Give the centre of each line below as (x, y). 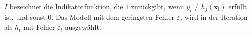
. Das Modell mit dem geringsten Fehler (113, 17)
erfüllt (238, 6)
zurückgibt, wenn (157, 6)
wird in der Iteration (216, 17)
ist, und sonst (25, 17)
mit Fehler (39, 27)
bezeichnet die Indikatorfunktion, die (66, 6)
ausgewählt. (83, 27)
